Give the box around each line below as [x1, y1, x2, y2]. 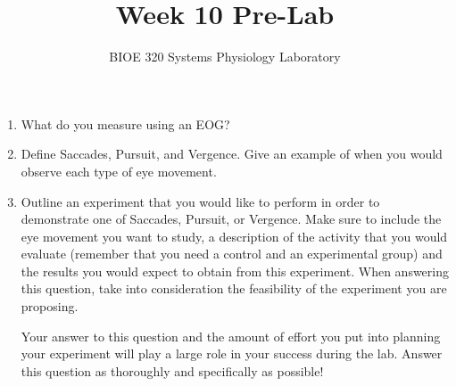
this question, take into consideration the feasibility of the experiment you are [21, 279, 447, 298]
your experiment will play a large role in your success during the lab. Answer [21, 344, 443, 363]
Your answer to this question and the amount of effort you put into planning [21, 326, 441, 345]
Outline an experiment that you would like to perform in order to [21, 192, 380, 210]
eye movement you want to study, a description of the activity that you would [21, 226, 448, 245]
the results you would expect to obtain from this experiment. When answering [21, 261, 449, 280]
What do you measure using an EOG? [21, 114, 230, 133]
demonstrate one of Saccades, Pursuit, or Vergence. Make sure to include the [21, 209, 442, 228]
